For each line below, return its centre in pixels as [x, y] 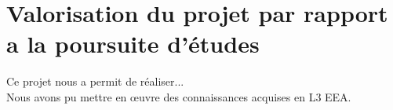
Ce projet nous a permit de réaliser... [95, 81]
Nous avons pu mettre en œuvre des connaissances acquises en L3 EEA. [179, 96]
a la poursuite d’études [133, 44]
